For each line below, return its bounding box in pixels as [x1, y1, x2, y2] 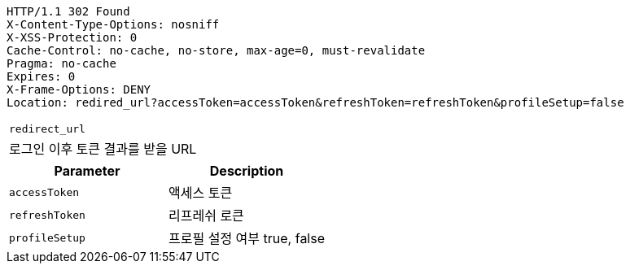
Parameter [54, 163, 120, 179]
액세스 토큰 [168, 185, 233, 201]
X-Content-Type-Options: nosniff [7, 18, 220, 31]
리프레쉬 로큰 [168, 207, 244, 224]
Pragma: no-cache [7, 57, 116, 70]
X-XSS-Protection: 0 [7, 31, 138, 44]
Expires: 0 [7, 70, 76, 83]
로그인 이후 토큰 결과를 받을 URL [9, 141, 197, 157]
